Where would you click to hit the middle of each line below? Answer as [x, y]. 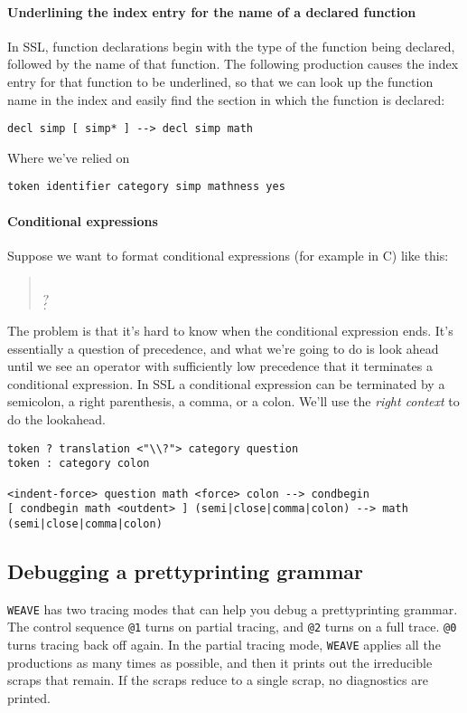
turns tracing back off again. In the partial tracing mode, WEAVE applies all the [224, 645]
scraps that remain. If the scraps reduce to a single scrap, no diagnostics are [218, 680]
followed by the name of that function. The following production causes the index [233, 64]
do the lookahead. [56, 419]
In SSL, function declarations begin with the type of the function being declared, [231, 46]
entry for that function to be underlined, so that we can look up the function [220, 81]
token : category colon [79, 464]
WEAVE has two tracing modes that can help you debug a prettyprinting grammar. [233, 608]
